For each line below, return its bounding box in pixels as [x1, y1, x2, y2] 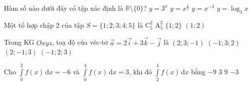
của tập [62, 19, 84, 30]
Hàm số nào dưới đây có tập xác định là [4, 3, 123, 13]
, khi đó [129, 66, 152, 76]
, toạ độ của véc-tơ [52, 37, 108, 47]
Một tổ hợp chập [4, 19, 54, 30]
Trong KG [4, 37, 34, 47]
